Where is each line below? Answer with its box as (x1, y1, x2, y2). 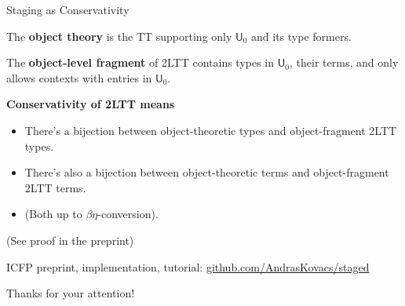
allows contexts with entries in (6, 69, 152, 86)
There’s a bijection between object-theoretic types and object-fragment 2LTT (24, 122, 397, 138)
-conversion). (97, 206, 159, 222)
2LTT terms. (24, 179, 86, 195)
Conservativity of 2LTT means (6, 96, 175, 112)
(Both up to (24, 206, 82, 222)
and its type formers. (251, 27, 352, 44)
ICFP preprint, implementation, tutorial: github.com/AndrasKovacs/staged (6, 258, 370, 275)
